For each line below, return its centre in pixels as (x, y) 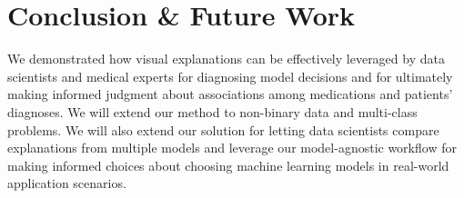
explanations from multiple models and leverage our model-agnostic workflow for (232, 148)
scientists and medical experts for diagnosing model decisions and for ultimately (230, 76)
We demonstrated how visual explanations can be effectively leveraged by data (226, 59)
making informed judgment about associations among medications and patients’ (230, 94)
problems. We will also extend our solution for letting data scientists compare (223, 129)
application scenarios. (67, 183)
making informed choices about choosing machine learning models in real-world (228, 165)
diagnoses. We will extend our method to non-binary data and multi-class (212, 111)
